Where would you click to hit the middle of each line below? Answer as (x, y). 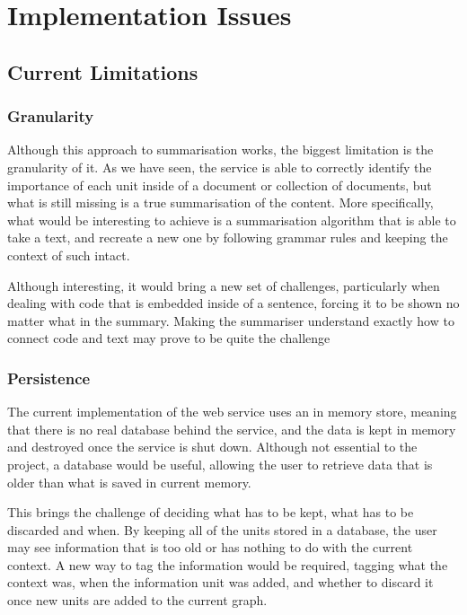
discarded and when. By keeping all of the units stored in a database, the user (222, 529)
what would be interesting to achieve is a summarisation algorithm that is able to (232, 220)
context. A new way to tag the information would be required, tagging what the (228, 564)
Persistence (49, 378)
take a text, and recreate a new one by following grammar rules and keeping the (228, 237)
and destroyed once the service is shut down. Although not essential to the (212, 447)
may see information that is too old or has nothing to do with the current (210, 547)
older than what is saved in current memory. (129, 482)
